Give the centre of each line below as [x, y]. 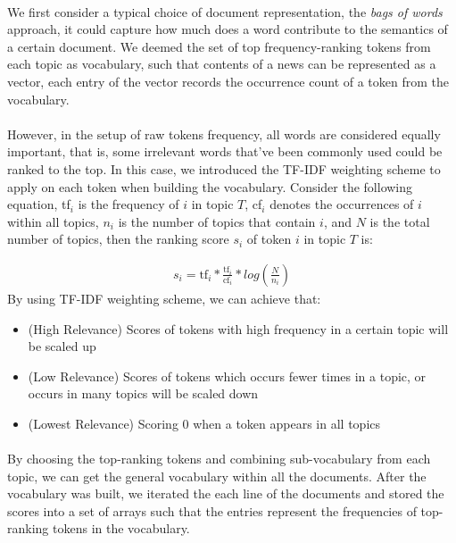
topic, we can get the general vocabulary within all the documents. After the [217, 476]
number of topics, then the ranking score [118, 239]
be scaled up [62, 346]
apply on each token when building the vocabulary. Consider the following [210, 186]
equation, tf [39, 204]
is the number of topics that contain [217, 221]
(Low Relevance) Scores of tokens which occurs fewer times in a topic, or [227, 376]
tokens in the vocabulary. [121, 528]
